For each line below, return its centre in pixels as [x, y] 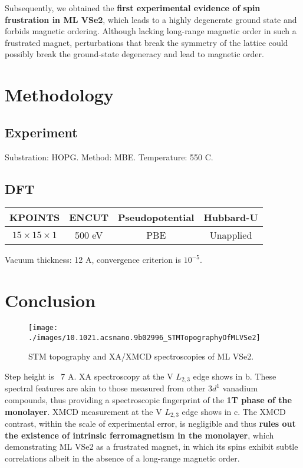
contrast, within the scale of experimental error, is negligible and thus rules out [150, 423]
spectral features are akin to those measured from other [105, 388]
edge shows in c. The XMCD [234, 411]
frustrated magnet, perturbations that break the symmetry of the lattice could [146, 42]
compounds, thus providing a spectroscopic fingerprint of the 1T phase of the [148, 400]
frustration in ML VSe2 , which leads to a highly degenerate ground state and [151, 19]
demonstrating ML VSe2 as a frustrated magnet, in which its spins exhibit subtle [151, 446]
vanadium [240, 388]
